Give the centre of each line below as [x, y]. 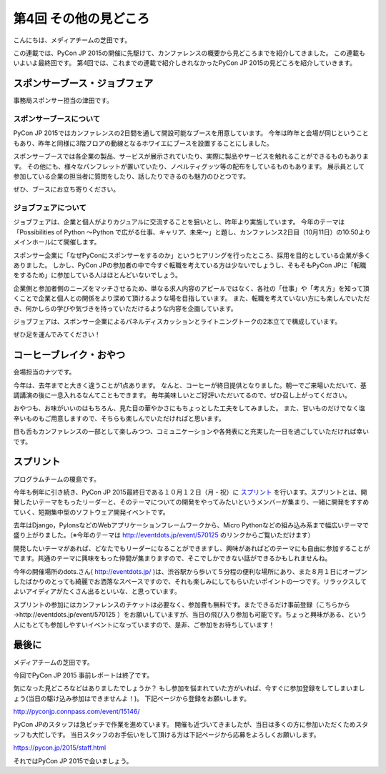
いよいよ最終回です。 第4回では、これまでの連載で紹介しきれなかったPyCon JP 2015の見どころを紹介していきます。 [185, 63]
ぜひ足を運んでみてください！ [57, 334]
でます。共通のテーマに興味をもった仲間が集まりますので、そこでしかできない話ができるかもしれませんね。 [172, 558]
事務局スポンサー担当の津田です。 [63, 101]
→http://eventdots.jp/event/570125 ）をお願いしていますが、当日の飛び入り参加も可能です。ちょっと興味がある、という [190, 615]
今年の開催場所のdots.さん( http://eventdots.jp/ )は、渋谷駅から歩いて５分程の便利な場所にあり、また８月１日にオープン [190, 571]
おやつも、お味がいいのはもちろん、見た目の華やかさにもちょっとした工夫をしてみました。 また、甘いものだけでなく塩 [189, 408]
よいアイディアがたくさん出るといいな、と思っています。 [97, 591]
